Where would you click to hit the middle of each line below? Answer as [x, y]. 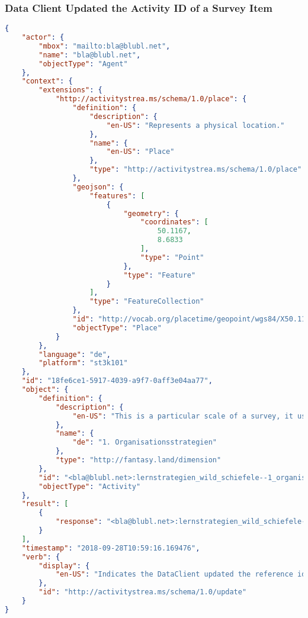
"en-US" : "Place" [140, 152]
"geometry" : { [151, 213]
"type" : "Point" [172, 257]
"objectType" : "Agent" [83, 64]
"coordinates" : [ [174, 222]
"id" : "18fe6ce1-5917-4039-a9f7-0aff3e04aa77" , [117, 381]
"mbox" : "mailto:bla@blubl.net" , [105, 46]
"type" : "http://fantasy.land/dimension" [138, 460]
